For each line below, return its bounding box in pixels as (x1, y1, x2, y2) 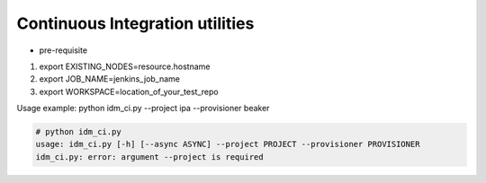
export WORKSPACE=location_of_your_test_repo (39, 86, 220, 97)
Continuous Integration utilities (16, 13, 255, 33)
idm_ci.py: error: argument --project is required (35, 152, 265, 161)
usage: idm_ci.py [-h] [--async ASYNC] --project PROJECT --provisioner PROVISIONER (35, 139, 420, 150)
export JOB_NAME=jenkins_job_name (39, 74, 180, 84)
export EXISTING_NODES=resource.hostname (39, 61, 211, 72)
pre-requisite (39, 45, 88, 56)
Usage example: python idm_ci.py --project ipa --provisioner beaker (16, 103, 270, 114)
